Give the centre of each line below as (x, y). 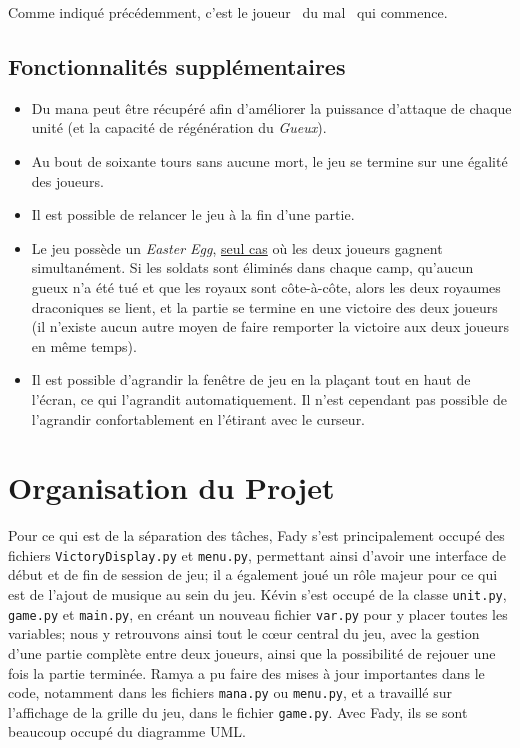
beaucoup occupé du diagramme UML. (127, 731)
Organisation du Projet (171, 487)
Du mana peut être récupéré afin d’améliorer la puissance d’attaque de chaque (271, 107)
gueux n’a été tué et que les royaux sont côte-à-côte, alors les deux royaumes (266, 286)
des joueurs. (67, 180)
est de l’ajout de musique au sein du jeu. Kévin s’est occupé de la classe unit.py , (257, 594)
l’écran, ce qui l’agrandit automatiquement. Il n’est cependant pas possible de (269, 398)
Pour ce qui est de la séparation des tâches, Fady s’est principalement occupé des (256, 535)
